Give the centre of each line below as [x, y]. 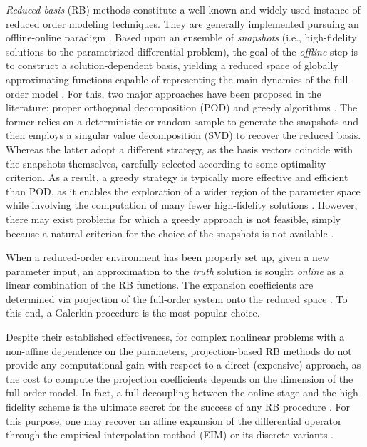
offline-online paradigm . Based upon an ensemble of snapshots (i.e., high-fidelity [181, 37]
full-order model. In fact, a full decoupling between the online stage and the [171, 392]
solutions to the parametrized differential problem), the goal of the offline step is [182, 51]
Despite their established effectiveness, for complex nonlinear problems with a [175, 337]
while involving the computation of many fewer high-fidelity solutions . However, [182, 205]
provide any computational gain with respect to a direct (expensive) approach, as [183, 365]
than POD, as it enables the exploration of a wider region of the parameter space [183, 191]
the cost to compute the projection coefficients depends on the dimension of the [180, 378]
